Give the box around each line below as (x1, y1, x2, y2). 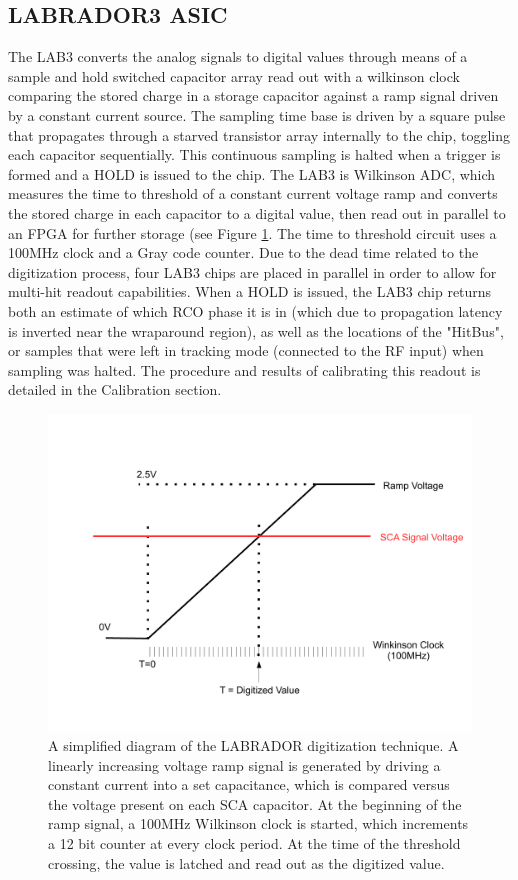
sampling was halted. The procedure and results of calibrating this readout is (8, 359, 481, 380)
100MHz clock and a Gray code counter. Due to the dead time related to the (8, 242, 479, 263)
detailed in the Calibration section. (8, 379, 222, 400)
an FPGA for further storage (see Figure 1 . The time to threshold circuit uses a (8, 222, 497, 243)
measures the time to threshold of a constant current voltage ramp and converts (8, 183, 498, 204)
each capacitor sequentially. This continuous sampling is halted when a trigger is (8, 144, 501, 165)
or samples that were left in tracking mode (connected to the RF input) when (8, 340, 484, 361)
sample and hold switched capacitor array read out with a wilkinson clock (8, 65, 460, 86)
